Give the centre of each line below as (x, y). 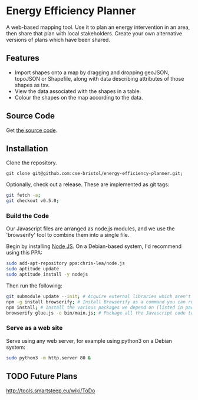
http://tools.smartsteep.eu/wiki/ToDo (51, 391)
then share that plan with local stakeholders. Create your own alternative (94, 33)
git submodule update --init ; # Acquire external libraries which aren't (99, 297)
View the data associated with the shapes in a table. (78, 91)
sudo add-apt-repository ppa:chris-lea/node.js (66, 263)
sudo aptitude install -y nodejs (47, 275)
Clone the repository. (32, 163)
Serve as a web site (34, 328)
